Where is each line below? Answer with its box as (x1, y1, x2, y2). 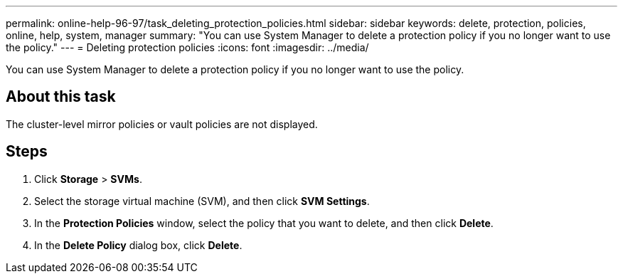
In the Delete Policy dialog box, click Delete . (34, 238, 243, 251)
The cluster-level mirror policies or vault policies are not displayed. (6, 117, 318, 130)
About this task (6, 88, 116, 106)
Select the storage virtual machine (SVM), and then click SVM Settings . (34, 194, 370, 207)
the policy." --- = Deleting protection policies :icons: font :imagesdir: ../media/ (6, 41, 369, 53)
